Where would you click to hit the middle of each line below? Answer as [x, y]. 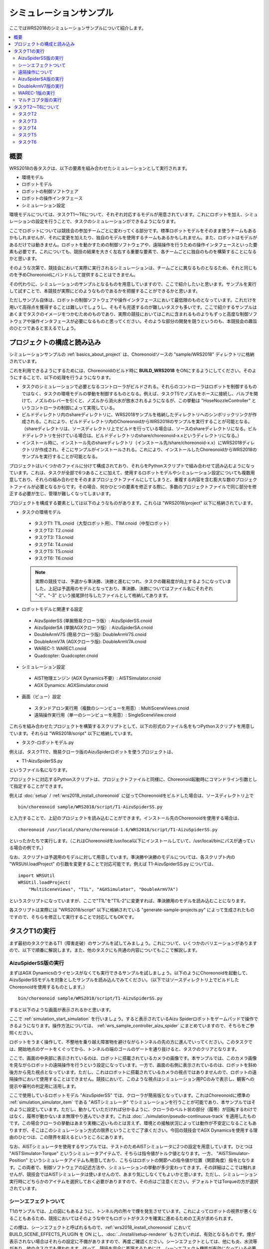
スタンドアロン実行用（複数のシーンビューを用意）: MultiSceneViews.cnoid [112, 708]
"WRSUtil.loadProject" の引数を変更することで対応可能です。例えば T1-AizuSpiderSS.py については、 [113, 864]
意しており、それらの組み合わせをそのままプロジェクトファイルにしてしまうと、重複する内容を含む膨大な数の [122, 480]
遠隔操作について [36, 72]
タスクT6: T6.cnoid [54, 558]
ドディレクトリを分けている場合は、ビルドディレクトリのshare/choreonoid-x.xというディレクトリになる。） [132, 436]
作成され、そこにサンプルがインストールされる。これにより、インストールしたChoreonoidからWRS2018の [148, 449]
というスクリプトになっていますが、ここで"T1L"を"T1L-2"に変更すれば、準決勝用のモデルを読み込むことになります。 [129, 901]
